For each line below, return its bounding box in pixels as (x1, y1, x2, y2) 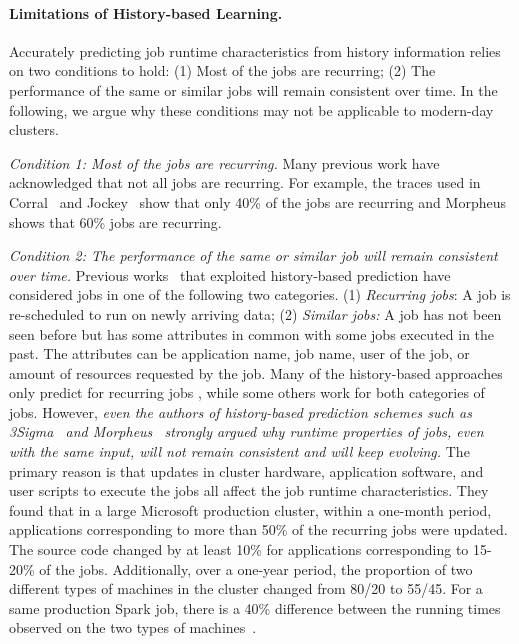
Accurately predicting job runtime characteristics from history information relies (9, 40, 501, 61)
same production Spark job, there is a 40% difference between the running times (9, 597, 501, 618)
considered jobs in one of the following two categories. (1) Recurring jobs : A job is (9, 284, 511, 305)
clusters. (9, 119, 59, 140)
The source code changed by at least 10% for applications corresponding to (9, 539, 469, 560)
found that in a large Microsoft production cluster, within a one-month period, (9, 499, 492, 520)
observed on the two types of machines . (9, 617, 257, 638)
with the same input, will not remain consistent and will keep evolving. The (9, 441, 470, 462)
